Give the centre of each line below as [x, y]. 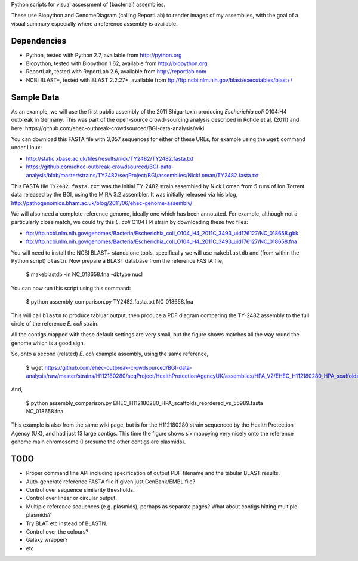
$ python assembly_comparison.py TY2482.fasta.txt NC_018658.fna [110, 302]
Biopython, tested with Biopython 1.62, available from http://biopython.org [117, 63]
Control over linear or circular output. [72, 498]
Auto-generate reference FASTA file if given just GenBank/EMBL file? [111, 482]
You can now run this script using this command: [71, 288]
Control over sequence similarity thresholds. [80, 489]
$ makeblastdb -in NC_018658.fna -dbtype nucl [84, 274]
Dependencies [39, 41]
